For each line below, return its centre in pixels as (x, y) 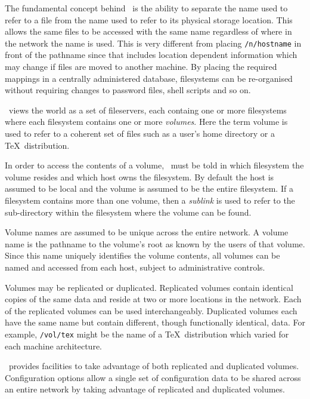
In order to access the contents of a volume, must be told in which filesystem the (154, 165)
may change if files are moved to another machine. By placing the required (141, 67)
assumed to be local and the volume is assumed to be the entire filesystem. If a (149, 188)
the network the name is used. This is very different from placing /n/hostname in (153, 43)
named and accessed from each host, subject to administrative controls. (135, 267)
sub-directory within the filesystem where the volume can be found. (128, 212)
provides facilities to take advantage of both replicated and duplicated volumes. (154, 366)
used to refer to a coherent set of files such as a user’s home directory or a (140, 133)
